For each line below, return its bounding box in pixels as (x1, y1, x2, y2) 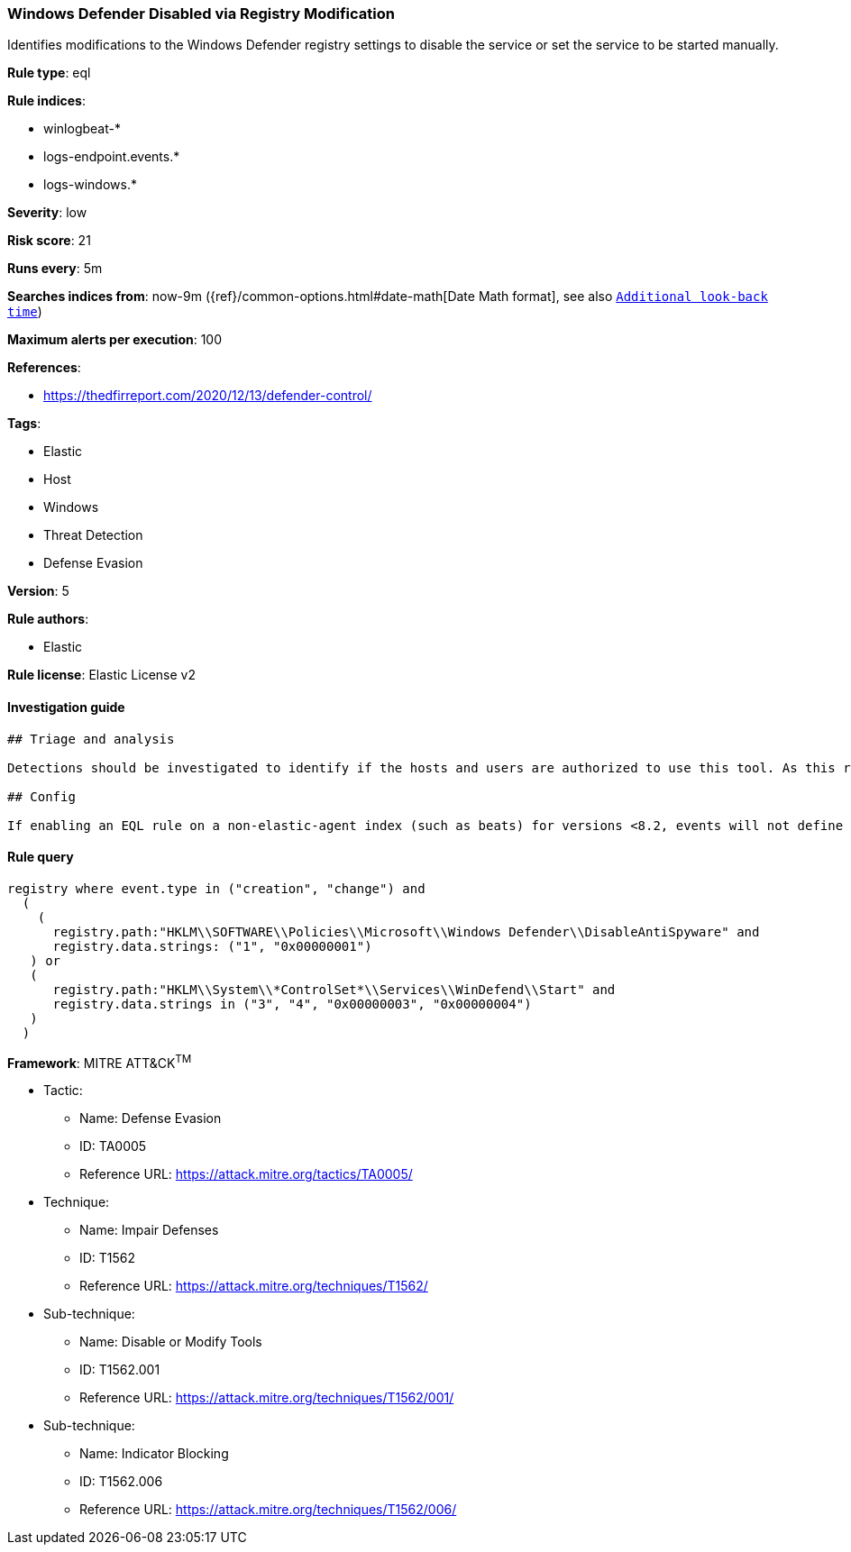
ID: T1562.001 (79, 1362, 160, 1378)
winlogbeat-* (43, 121, 121, 137)
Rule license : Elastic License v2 (7, 667, 196, 683)
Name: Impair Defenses (79, 1222, 219, 1238)
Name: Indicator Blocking (79, 1446, 229, 1462)
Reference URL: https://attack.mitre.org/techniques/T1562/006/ (79, 1502, 457, 1518)
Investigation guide (7, 698, 125, 715)
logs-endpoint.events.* (43, 149, 180, 165)
